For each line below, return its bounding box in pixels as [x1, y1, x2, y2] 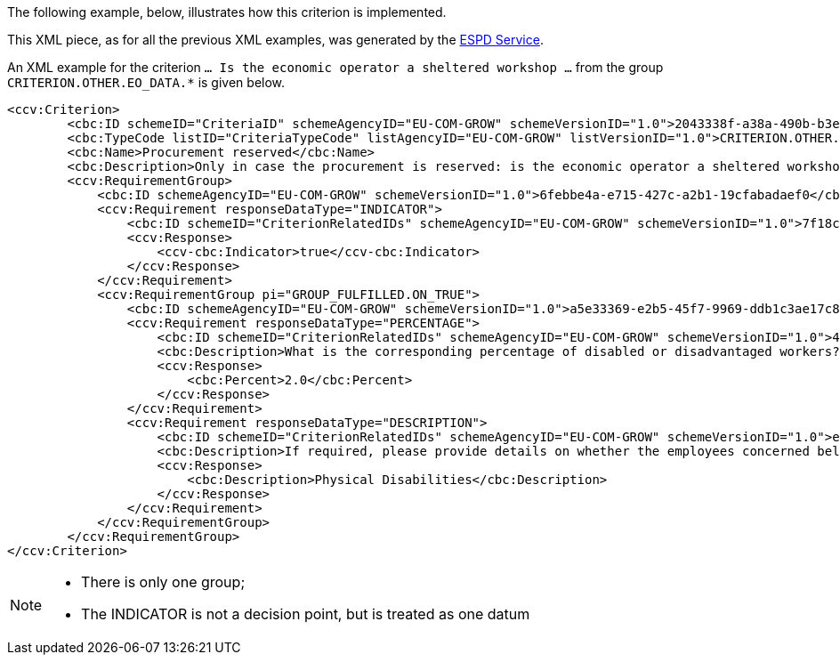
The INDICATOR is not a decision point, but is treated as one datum [81, 605, 530, 623]
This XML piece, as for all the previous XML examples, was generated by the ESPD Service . [7, 32, 544, 47]
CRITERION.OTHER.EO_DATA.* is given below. [7, 75, 286, 90]
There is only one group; [81, 573, 246, 591]
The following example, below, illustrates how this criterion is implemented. [7, 4, 447, 20]
